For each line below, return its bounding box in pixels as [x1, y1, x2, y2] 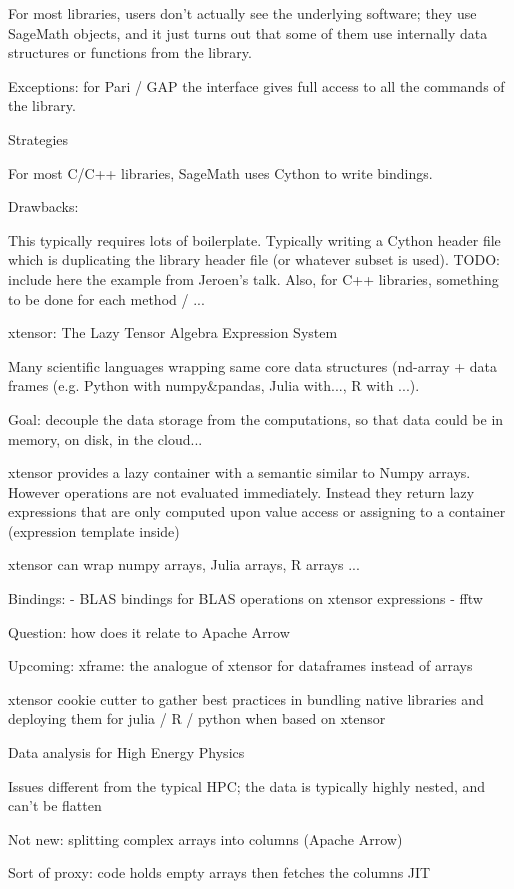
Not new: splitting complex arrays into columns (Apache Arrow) [8, 828, 403, 849]
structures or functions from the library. [8, 42, 252, 63]
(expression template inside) [8, 520, 180, 541]
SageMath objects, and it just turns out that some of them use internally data [8, 22, 488, 43]
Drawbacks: [8, 196, 79, 217]
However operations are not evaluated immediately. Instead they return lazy [8, 481, 475, 502]
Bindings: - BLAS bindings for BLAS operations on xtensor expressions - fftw [8, 588, 483, 609]
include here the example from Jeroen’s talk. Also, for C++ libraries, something [8, 268, 499, 289]
